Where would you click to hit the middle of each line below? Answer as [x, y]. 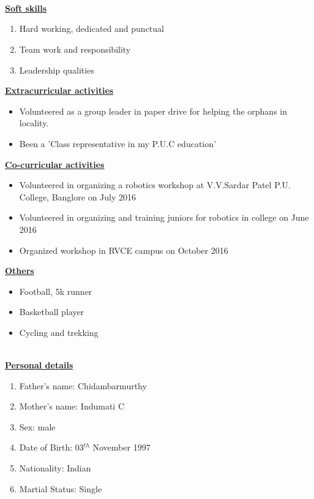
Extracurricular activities [59, 90]
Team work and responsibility [75, 49]
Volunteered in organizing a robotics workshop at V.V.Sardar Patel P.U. [155, 185]
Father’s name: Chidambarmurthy [83, 385]
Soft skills [26, 8]
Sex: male [37, 426]
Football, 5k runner [56, 291]
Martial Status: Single [61, 488]
